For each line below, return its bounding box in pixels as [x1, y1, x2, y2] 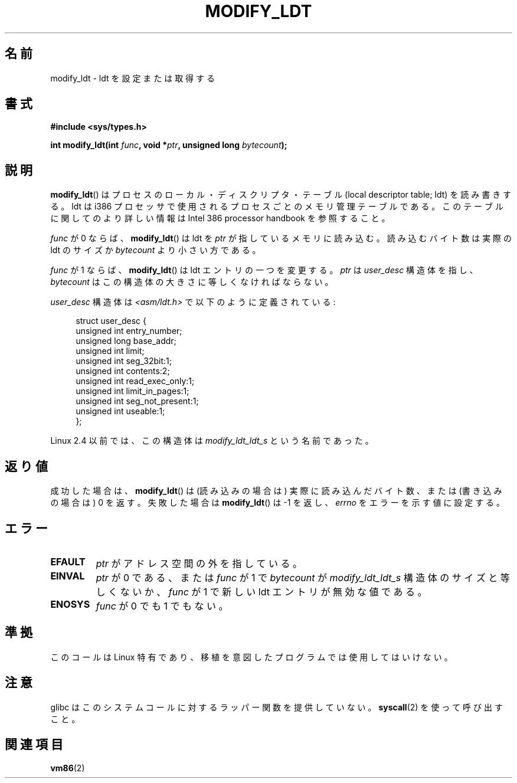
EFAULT [50, 555, 86, 568]
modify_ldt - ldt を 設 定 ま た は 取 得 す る [50, 73, 215, 83]
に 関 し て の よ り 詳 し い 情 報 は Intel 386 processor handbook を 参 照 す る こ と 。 [50, 213, 390, 224]
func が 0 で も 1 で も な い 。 [96, 599, 228, 612]
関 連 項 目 [5, 737, 63, 752]
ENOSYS [50, 598, 90, 610]
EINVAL [50, 569, 85, 582]
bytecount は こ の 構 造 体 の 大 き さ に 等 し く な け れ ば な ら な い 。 [50, 277, 333, 287]
